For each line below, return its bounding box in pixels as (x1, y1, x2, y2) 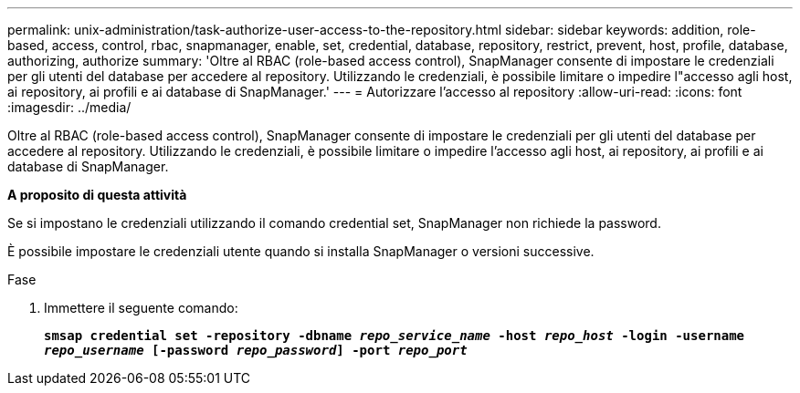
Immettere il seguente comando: (44, 300, 238, 315)
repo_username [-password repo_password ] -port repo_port (44, 343, 468, 357)
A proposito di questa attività (7, 187, 187, 202)
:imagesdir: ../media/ (7, 99, 132, 115)
